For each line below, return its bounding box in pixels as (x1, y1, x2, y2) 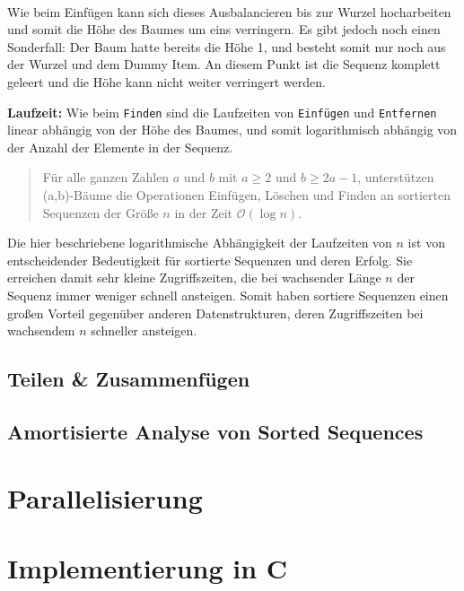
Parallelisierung (7, 479, 203, 516)
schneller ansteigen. (91, 321, 197, 340)
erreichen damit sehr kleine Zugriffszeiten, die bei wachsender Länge (7, 268, 381, 287)
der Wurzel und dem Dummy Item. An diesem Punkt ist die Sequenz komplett (7, 55, 441, 74)
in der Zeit (174, 203, 233, 222)
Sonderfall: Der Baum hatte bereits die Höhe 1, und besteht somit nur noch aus (7, 37, 446, 56)
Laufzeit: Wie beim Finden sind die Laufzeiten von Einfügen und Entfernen (7, 102, 437, 121)
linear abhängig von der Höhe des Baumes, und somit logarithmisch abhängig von (7, 120, 458, 139)
